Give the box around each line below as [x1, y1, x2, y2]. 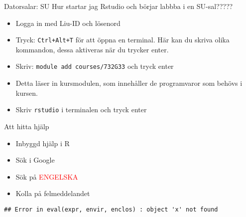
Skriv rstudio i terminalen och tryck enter [15, 104, 147, 115]
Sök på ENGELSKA [15, 171, 78, 182]
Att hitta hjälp [4, 121, 49, 131]
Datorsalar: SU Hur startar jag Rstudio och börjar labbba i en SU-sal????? [4, 1, 233, 11]
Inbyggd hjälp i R [15, 138, 70, 148]
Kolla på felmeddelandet [15, 188, 90, 199]
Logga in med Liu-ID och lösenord [15, 17, 121, 28]
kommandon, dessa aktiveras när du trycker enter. [15, 44, 169, 54]
